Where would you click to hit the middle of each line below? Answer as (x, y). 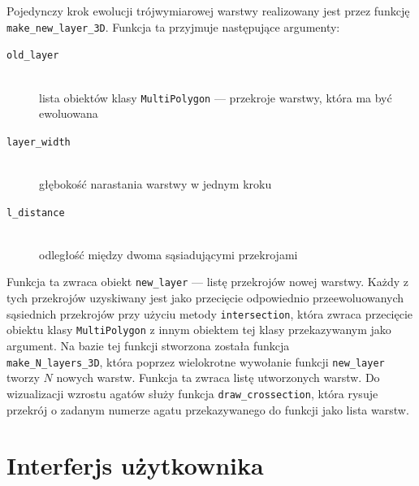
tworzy (23, 378)
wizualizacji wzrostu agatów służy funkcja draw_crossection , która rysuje (192, 393)
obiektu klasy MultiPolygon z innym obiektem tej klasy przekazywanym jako (199, 330)
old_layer (33, 56)
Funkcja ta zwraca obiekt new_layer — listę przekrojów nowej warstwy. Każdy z (208, 282)
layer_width (39, 142)
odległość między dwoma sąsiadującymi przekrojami (168, 254)
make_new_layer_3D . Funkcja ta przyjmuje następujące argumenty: (173, 26)
